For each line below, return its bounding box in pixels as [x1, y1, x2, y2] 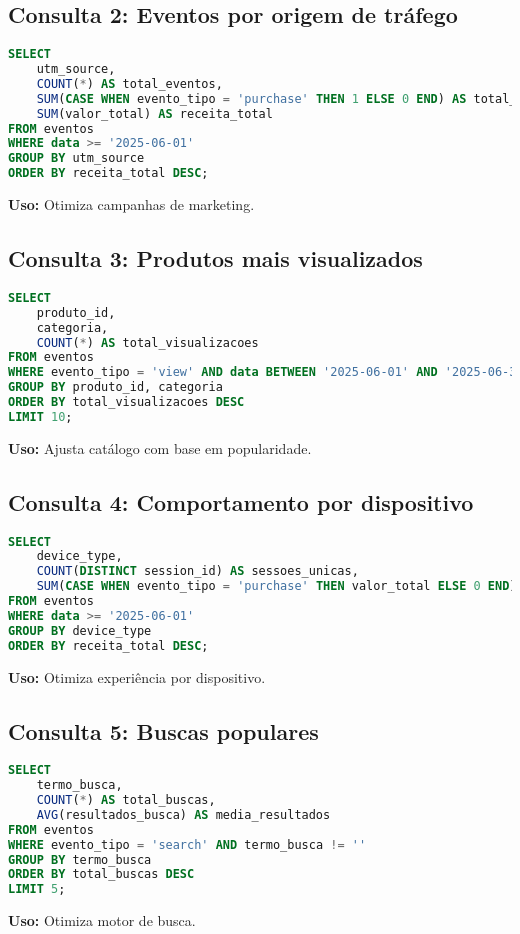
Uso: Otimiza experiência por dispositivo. [8, 666, 266, 687]
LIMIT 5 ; [8, 882, 66, 897]
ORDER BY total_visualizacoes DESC [8, 395, 245, 409]
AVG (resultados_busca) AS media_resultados [36, 807, 331, 822]
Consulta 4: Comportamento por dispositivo [8, 486, 474, 517]
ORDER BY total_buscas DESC [8, 867, 195, 882]
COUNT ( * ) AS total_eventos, [36, 76, 223, 91]
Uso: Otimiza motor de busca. [8, 910, 196, 931]
